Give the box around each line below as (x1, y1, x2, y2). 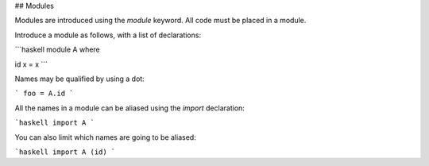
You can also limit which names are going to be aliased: (14, 132, 196, 142)
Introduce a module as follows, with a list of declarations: (14, 30, 202, 40)
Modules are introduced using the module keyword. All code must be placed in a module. (14, 16, 307, 25)
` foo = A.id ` (14, 89, 75, 98)
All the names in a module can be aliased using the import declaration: (14, 103, 245, 113)
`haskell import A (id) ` (14, 147, 116, 156)
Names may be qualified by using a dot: (14, 74, 145, 83)
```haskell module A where (14, 44, 101, 55)
